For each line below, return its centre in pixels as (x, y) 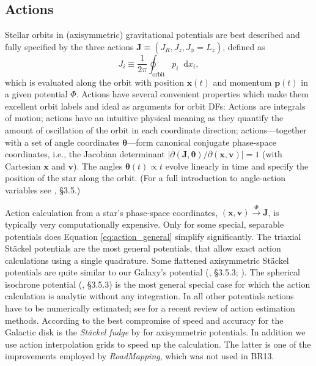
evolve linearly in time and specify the (237, 166)
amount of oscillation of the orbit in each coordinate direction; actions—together (156, 129)
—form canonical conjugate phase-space (202, 142)
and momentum (242, 82)
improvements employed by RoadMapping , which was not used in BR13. (140, 356)
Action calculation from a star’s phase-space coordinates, (112, 212)
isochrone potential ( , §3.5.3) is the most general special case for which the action (158, 284)
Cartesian (23, 166)
